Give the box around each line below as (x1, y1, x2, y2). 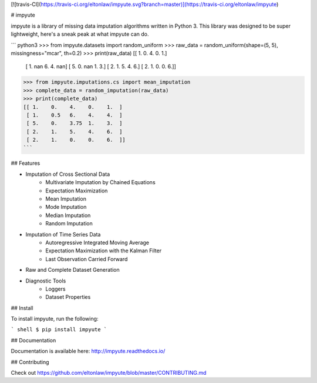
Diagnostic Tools (25, 277, 66, 284)
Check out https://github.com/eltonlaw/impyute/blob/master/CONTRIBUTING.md (11, 369, 207, 377)
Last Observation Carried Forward (45, 255, 128, 262)
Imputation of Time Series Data (25, 231, 101, 238)
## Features (11, 159, 41, 167)
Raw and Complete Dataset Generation (25, 267, 120, 274)
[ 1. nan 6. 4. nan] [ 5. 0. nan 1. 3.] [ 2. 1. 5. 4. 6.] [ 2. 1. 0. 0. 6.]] (25, 63, 176, 70)
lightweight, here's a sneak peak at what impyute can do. (11, 31, 149, 38)
